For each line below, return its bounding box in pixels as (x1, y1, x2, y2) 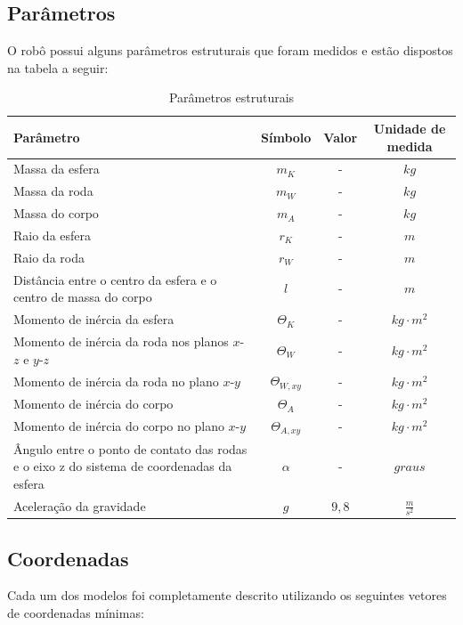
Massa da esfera (13, 159, 100, 178)
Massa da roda (13, 182, 93, 200)
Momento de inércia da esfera (13, 310, 175, 329)
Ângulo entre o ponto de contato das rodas (13, 439, 248, 458)
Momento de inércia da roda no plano (13, 371, 219, 390)
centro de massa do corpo (13, 288, 152, 306)
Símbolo (261, 127, 312, 146)
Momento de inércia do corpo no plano (13, 417, 224, 435)
